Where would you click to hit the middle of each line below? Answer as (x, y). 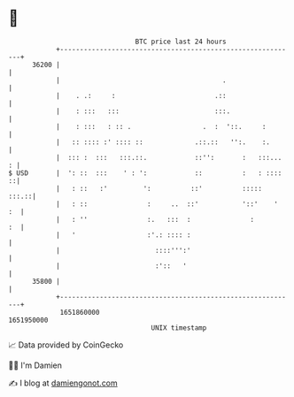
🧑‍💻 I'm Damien (35, 365)
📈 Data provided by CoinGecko (66, 345)
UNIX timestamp (179, 328)
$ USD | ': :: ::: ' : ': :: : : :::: (145, 173)
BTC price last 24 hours (181, 42)
